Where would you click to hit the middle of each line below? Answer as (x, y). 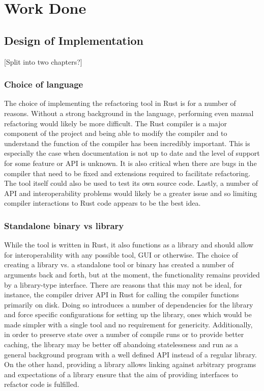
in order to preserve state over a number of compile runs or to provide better (124, 334)
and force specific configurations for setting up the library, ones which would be (128, 314)
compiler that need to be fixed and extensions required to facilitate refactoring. (127, 173)
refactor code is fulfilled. (42, 384)
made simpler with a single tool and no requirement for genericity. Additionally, (128, 324)
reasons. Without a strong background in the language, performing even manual (129, 113)
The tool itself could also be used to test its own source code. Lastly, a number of (131, 183)
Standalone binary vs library (64, 225)
